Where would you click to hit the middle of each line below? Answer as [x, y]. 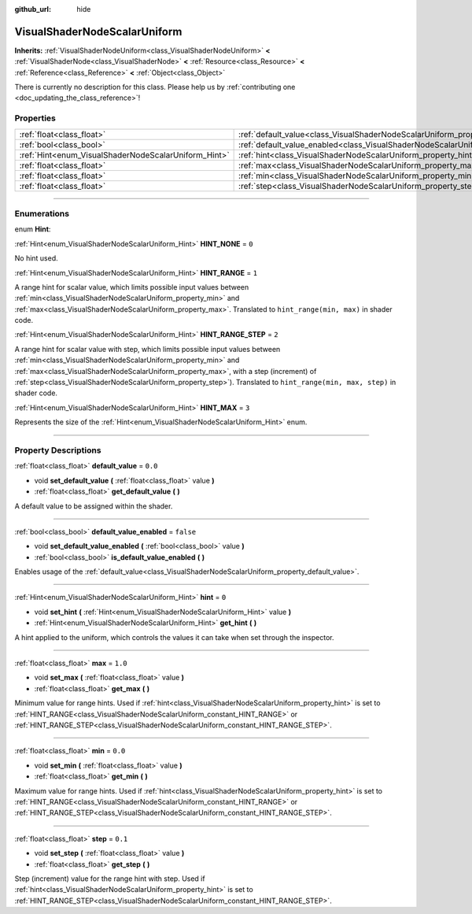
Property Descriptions [58, 450]
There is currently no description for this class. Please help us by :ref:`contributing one [155, 87]
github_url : [33, 9]
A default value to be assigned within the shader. [94, 506]
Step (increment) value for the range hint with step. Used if [110, 879]
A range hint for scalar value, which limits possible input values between [132, 287]
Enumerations [42, 213]
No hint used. [36, 258]
